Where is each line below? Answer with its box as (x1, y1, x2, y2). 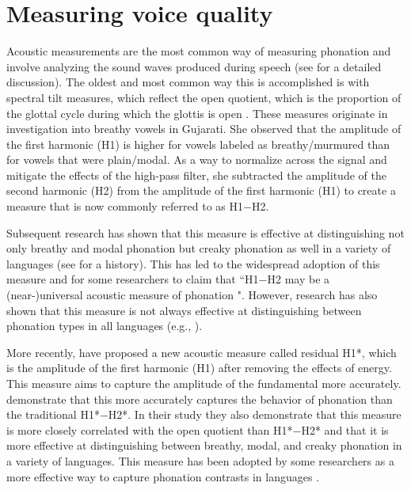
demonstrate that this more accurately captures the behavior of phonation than (6, 390, 393, 407)
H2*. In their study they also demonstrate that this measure (108, 406, 401, 423)
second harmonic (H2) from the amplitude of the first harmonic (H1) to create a (6, 182, 396, 199)
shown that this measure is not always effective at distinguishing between (6, 302, 362, 318)
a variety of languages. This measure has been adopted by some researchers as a (6, 452, 394, 469)
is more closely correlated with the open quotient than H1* (6, 421, 293, 438)
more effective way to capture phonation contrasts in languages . (6, 468, 320, 484)
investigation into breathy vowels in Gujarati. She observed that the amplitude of (6, 120, 401, 137)
